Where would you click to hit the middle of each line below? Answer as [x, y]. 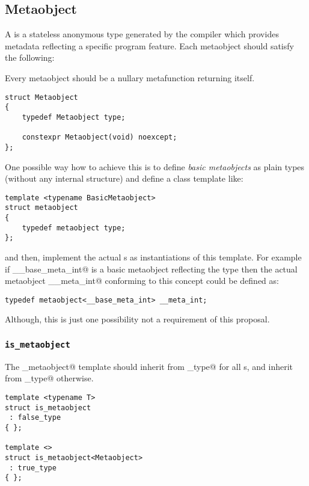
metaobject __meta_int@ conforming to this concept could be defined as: [142, 281]
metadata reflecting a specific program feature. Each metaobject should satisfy [149, 45]
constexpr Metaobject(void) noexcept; [99, 137]
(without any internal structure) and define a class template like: [124, 178]
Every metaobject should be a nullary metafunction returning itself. [130, 77]
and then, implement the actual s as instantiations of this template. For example [153, 257]
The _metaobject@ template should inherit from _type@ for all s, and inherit [149, 366]
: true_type [33, 468]
